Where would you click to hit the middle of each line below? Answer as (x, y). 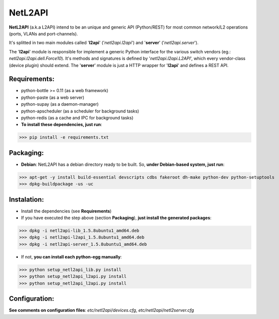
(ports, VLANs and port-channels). (44, 33)
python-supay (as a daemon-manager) (60, 104)
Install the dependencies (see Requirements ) (66, 211)
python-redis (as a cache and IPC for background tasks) (77, 118)
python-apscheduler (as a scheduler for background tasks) (80, 111)
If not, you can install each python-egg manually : (71, 256)
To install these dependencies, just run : (62, 125)
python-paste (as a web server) (53, 97)
